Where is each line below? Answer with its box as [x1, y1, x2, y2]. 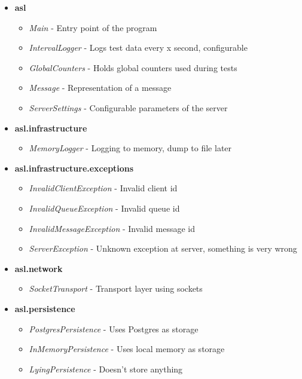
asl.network [14, 262, 63, 274]
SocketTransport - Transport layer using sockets [29, 282, 203, 295]
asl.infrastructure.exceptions [14, 161, 134, 174]
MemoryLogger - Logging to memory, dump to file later [29, 142, 232, 154]
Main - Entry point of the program [29, 21, 157, 33]
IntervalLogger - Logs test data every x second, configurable [29, 41, 248, 54]
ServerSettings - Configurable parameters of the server [29, 101, 228, 114]
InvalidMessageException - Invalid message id [29, 222, 195, 234]
